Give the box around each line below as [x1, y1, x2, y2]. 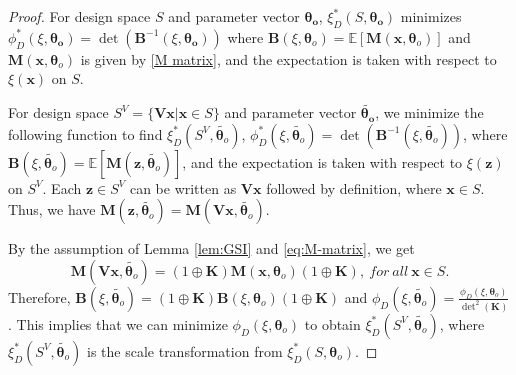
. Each [42, 177, 82, 198]
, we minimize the [375, 102, 484, 123]
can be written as [129, 177, 237, 198]
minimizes [400, 6, 462, 26]
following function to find [8, 123, 163, 144]
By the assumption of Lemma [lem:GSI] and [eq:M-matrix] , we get [8, 238, 415, 259]
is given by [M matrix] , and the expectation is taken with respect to [80, 48, 497, 69]
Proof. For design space [8, 6, 151, 26]
